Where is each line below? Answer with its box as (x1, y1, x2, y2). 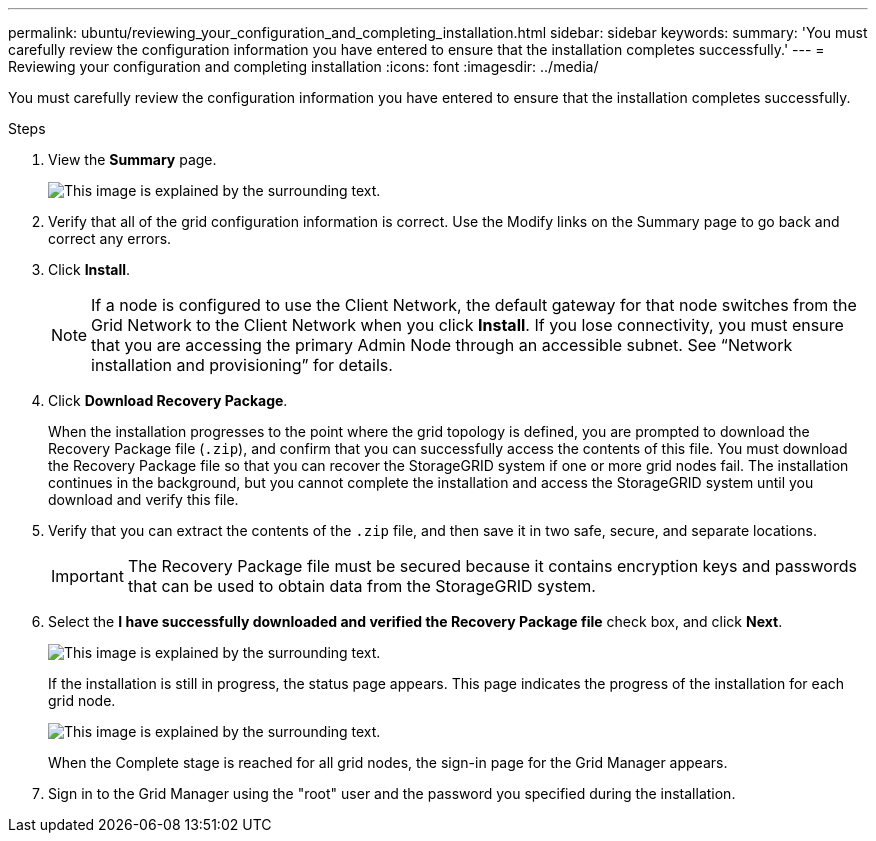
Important (51, 566, 124, 586)
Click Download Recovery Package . (48, 392, 288, 409)
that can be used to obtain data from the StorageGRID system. (127, 576, 596, 596)
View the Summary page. (48, 151, 217, 168)
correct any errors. (48, 230, 172, 247)
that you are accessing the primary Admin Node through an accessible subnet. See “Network (91, 335, 793, 355)
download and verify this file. (48, 491, 239, 508)
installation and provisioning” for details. (91, 355, 393, 375)
